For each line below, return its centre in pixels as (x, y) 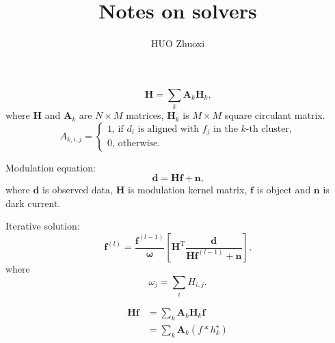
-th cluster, (269, 129)
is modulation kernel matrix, (187, 190)
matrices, (145, 115)
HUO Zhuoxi (178, 43)
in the (226, 129)
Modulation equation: (51, 167)
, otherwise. (136, 144)
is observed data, (78, 190)
